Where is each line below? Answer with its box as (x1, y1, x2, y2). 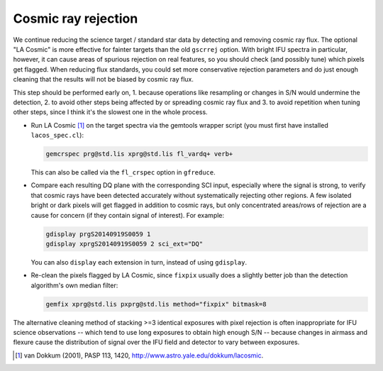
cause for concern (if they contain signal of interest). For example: (30, 211, 225, 219)
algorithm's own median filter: (30, 281, 118, 289)
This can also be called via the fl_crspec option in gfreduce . (30, 168, 216, 177)
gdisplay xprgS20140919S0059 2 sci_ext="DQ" (45, 240, 204, 248)
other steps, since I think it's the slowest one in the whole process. (13, 108, 209, 116)
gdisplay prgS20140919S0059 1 (45, 230, 151, 238)
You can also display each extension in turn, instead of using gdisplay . (30, 258, 248, 266)
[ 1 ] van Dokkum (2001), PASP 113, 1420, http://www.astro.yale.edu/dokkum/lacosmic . (15, 351, 264, 360)
